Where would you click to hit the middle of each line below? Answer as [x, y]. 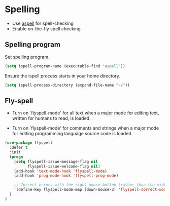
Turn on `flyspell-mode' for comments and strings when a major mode [86, 128]
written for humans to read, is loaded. [51, 118]
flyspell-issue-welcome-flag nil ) [64, 166]
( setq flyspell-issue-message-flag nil [56, 161]
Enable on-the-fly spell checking [46, 28]
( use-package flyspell [29, 143]
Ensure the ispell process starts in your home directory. [62, 76]
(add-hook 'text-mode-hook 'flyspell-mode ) [61, 171]
